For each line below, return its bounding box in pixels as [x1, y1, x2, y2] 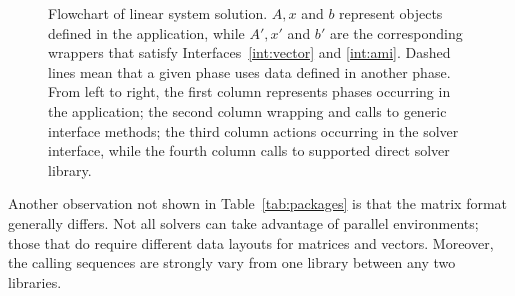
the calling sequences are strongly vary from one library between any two [8, 252, 456, 273]
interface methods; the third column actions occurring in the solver [48, 120, 459, 141]
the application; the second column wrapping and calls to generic [48, 100, 447, 121]
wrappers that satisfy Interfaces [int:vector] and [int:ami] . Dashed [48, 42, 451, 63]
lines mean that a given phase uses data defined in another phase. [48, 61, 451, 82]
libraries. [8, 271, 62, 292]
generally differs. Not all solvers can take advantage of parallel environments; [8, 212, 479, 233]
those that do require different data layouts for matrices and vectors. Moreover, [8, 232, 494, 253]
